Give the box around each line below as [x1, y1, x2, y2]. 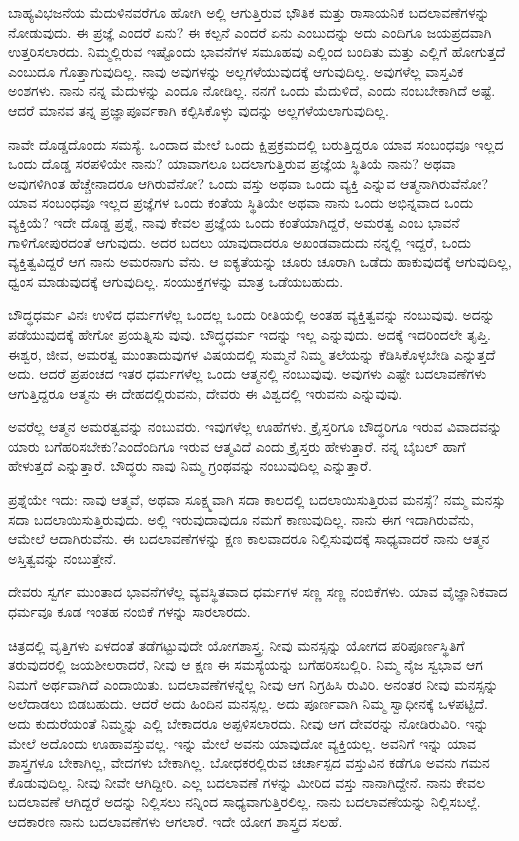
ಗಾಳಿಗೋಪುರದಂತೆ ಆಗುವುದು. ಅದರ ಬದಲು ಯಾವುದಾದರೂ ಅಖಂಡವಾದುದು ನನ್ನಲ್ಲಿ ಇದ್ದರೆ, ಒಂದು [8, 231, 471, 252]
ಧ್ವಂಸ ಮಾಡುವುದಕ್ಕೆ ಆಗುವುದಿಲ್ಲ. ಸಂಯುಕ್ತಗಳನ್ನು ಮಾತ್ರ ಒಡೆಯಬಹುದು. [8, 270, 344, 291]
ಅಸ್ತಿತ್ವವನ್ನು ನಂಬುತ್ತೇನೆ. [8, 547, 117, 568]
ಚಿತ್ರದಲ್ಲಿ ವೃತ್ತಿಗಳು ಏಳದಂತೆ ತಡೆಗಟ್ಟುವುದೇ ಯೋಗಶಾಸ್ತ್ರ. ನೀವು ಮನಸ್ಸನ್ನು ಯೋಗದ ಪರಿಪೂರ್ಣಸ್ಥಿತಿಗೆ [8, 634, 465, 655]
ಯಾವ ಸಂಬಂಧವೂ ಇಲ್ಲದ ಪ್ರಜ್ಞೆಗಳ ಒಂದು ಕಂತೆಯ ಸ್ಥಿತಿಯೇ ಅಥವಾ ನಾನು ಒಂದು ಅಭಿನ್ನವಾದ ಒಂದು [8, 192, 474, 213]
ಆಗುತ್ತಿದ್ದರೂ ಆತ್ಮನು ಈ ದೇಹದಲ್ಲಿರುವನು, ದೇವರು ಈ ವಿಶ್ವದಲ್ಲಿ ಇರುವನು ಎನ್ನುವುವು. [8, 382, 403, 403]
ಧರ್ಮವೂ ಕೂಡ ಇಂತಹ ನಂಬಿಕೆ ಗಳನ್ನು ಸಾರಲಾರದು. [8, 601, 251, 622]
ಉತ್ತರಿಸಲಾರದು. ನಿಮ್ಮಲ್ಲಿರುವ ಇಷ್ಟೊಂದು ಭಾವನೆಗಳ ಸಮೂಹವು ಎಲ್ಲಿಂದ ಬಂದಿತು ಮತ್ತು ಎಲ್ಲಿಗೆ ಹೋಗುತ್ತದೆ [8, 41, 506, 62]
